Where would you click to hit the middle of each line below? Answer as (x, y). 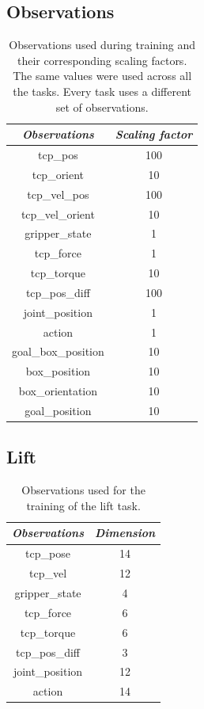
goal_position (58, 410)
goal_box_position (58, 351)
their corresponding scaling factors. (102, 60)
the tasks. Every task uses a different (102, 91)
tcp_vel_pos (58, 194)
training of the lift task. (83, 505)
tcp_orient (58, 174)
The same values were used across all (102, 76)
